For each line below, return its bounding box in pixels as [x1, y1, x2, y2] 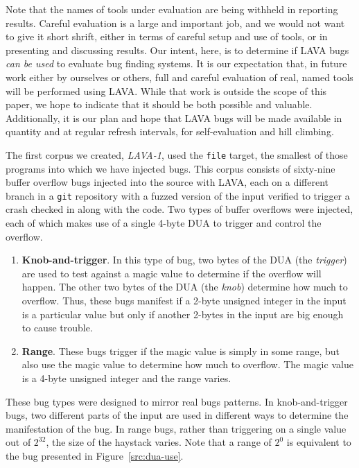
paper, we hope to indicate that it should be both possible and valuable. [6, 97, 313, 112]
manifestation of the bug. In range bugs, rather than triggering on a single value [6, 421, 347, 435]
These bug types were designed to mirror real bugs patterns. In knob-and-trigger [6, 394, 348, 408]
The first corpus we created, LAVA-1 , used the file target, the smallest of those [6, 147, 348, 162]
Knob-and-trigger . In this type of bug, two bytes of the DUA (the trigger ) [21, 252, 347, 267]
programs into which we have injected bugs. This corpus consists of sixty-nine [6, 161, 335, 175]
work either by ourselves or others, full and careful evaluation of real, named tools [6, 69, 353, 84]
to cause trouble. [21, 320, 93, 335]
